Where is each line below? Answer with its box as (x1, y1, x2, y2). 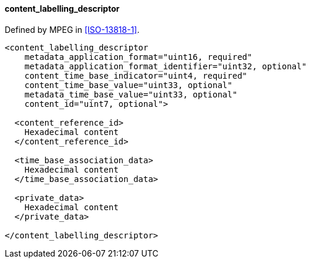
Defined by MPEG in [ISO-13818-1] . (5, 24, 140, 35)
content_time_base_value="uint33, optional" (24, 80, 232, 90)
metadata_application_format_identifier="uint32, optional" (24, 61, 307, 71)
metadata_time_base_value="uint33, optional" (24, 89, 238, 99)
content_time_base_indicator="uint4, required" (24, 70, 248, 80)
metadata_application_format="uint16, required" (24, 52, 252, 62)
